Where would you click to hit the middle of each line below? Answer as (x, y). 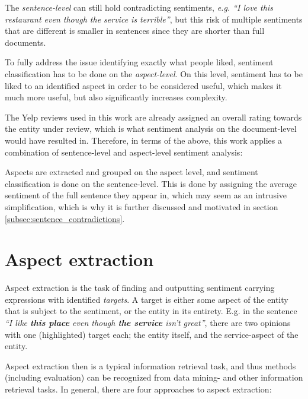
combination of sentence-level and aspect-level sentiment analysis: (124, 152)
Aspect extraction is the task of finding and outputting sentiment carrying (140, 288)
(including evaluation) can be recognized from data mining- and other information (154, 377)
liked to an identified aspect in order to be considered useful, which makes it (143, 85)
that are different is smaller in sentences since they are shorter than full (135, 31)
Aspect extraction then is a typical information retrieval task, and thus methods (150, 365)
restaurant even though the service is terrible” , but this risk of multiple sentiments (154, 19)
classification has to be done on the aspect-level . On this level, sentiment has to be (154, 73)
